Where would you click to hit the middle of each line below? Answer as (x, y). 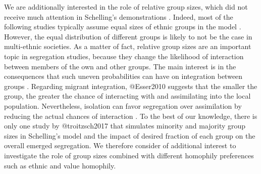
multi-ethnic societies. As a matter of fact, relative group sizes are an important (128, 46)
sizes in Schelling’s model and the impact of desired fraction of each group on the (130, 135)
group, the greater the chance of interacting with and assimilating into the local (127, 96)
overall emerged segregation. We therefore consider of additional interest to (120, 145)
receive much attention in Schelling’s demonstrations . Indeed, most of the (119, 16)
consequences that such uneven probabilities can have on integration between (123, 76)
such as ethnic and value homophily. (60, 165)
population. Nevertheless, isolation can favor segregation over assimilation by (123, 105)
